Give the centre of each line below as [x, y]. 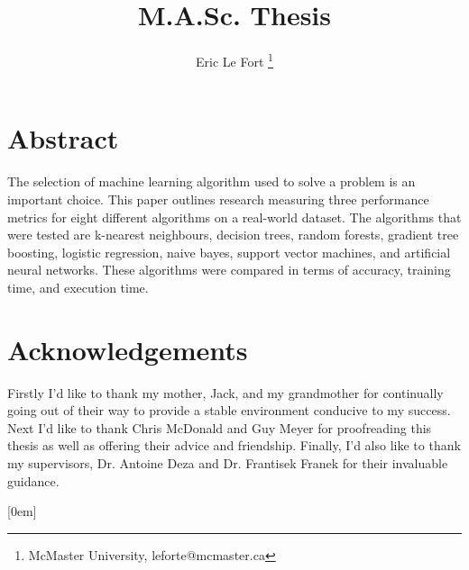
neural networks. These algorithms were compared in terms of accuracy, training [229, 270]
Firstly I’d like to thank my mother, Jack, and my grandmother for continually [225, 392]
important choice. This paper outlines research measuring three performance [218, 199]
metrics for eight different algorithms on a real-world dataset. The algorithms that [234, 217]
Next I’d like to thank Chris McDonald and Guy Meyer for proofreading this [220, 427]
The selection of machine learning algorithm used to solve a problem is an [212, 181]
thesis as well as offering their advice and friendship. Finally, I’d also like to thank [234, 445]
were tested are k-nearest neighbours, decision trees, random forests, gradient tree [233, 235]
